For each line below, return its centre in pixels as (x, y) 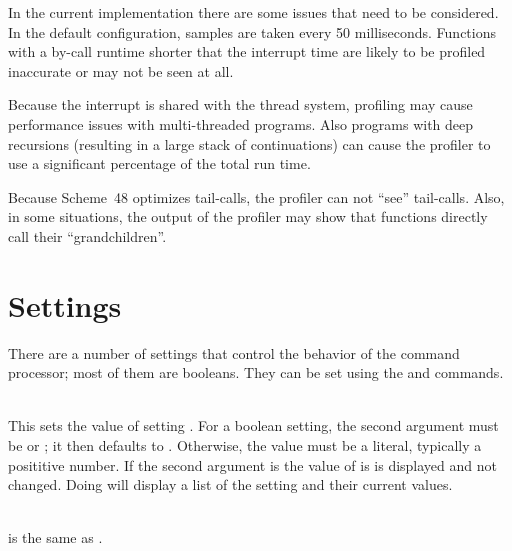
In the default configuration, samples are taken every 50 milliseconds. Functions (252, 31)
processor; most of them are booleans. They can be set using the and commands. (256, 372)
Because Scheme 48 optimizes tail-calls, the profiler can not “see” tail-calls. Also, (256, 196)
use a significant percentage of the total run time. (159, 163)
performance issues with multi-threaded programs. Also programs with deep (241, 123)
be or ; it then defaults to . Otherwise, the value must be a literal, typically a (245, 445)
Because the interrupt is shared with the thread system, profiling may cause (240, 104)
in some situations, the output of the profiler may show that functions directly (248, 216)
